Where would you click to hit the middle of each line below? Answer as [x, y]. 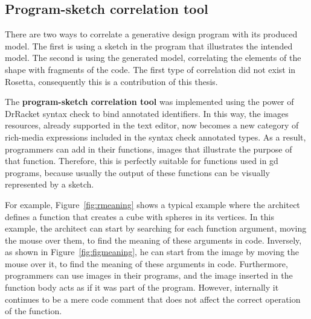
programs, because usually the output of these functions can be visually [137, 172]
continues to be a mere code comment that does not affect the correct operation [153, 299]
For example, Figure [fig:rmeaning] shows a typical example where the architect [152, 204]
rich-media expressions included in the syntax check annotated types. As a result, [155, 137]
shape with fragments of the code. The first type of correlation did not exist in [150, 69]
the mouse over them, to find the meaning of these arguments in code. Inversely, [153, 240]
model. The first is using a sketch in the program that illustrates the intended [149, 46]
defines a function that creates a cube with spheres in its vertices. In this [139, 216]
